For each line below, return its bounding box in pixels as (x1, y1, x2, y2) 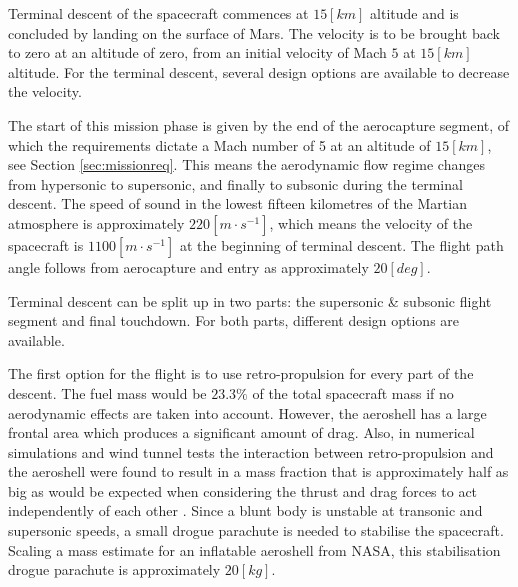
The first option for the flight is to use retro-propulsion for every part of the (8, 363, 474, 384)
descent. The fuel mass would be (8, 382, 207, 403)
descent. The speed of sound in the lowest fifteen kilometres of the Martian (8, 193, 467, 214)
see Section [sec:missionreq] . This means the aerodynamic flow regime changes (8, 154, 485, 175)
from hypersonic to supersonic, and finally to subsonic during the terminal (8, 173, 463, 194)
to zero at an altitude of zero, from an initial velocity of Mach (8, 42, 387, 63)
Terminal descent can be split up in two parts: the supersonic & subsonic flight (8, 290, 492, 311)
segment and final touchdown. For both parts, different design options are (8, 310, 460, 331)
